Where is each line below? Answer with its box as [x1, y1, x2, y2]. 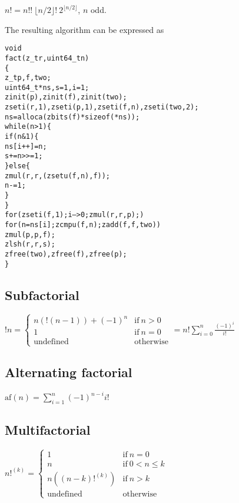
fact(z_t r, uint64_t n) [5, 54, 89, 62]
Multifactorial [5, 421, 91, 439]
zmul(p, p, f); [5, 230, 55, 239]
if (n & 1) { [5, 132, 39, 141]
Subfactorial [5, 285, 79, 304]
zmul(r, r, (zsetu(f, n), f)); [5, 171, 111, 180]
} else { [5, 162, 30, 171]
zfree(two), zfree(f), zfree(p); [5, 249, 127, 258]
